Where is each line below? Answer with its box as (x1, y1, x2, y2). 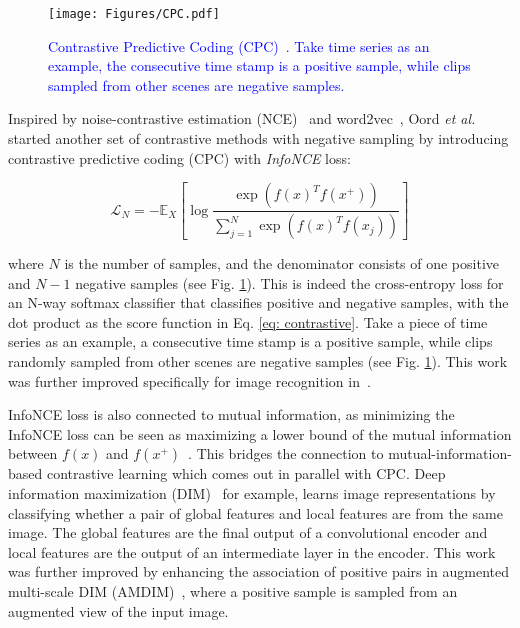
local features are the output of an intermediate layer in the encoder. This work (8, 541, 496, 562)
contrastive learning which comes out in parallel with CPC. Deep (46, 463, 446, 484)
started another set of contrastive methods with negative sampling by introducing (8, 128, 509, 149)
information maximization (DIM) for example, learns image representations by (8, 483, 496, 504)
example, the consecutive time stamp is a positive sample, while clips (48, 55, 471, 76)
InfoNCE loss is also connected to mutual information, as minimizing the (8, 404, 455, 425)
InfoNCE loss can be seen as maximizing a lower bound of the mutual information (8, 423, 512, 444)
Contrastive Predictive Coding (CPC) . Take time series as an (48, 35, 430, 56)
